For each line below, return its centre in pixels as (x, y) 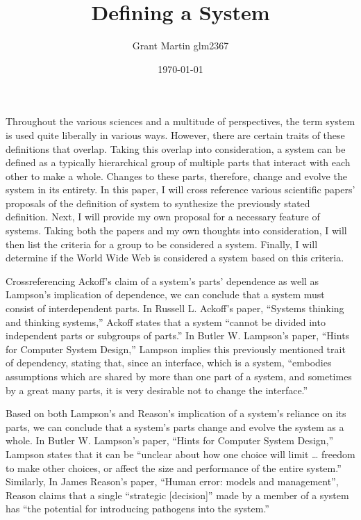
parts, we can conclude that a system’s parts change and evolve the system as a (175, 426)
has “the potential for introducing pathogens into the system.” (137, 509)
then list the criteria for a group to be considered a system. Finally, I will (162, 244)
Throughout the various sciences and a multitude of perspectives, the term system (180, 121)
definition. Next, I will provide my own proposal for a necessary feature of (163, 217)
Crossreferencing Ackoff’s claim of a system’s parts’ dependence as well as (162, 281)
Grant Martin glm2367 (180, 46)
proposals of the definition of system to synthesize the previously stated (158, 203)
